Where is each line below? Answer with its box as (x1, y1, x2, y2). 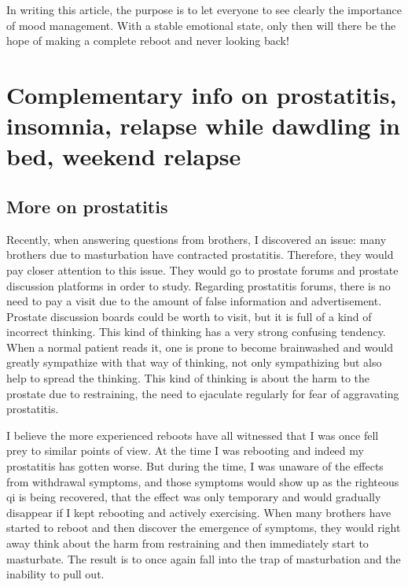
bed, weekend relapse (6, 140, 241, 172)
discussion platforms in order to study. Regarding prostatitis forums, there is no (6, 277, 391, 293)
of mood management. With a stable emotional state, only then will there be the (6, 17, 396, 33)
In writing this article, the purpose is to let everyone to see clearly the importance (6, 2, 402, 17)
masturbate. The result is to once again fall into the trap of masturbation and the (6, 550, 401, 567)
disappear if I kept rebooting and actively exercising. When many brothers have (6, 504, 391, 520)
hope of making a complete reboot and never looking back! (6, 32, 289, 49)
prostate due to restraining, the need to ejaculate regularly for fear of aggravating (6, 385, 399, 401)
